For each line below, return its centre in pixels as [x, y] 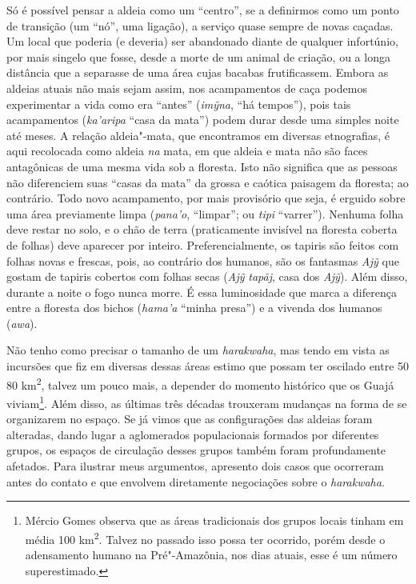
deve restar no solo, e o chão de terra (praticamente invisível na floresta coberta [202, 229]
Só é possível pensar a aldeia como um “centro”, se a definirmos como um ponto [203, 10]
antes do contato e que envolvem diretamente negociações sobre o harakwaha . [196, 481]
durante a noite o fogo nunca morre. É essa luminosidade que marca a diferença [202, 292]
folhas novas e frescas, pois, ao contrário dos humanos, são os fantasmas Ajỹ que [203, 260]
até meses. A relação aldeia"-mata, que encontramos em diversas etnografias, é [198, 135]
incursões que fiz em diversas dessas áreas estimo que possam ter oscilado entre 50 [208, 366]
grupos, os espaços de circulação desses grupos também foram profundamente [196, 450]
